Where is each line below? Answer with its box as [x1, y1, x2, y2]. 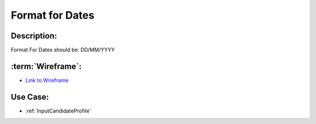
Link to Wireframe [25, 76, 69, 84]
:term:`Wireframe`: [11, 61, 82, 71]
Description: [11, 31, 57, 41]
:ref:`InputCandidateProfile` [25, 107, 91, 114]
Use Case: [11, 92, 49, 102]
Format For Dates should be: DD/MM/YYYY [11, 47, 115, 54]
